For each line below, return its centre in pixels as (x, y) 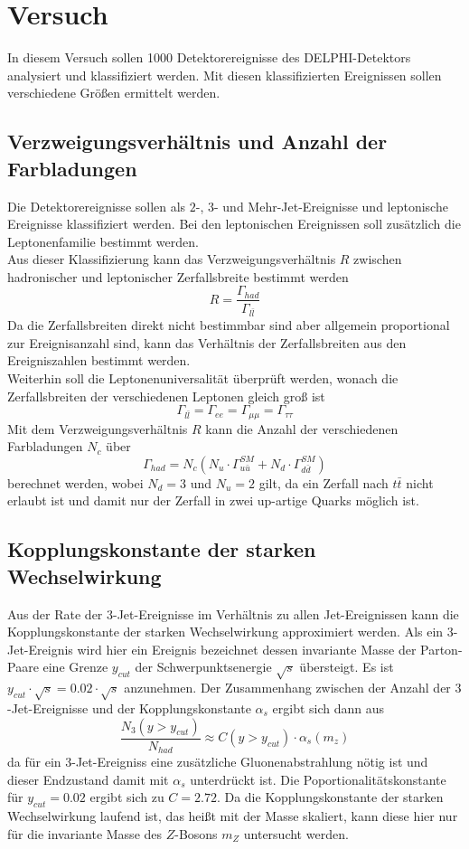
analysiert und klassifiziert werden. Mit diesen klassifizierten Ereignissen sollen (225, 75)
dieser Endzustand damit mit (88, 779)
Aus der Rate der (55, 613)
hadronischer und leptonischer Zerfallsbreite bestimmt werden (178, 276)
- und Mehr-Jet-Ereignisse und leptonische (331, 206)
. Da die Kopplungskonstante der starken (330, 797)
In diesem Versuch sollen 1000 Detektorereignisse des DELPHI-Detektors (209, 57)
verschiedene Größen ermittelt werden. (114, 93)
